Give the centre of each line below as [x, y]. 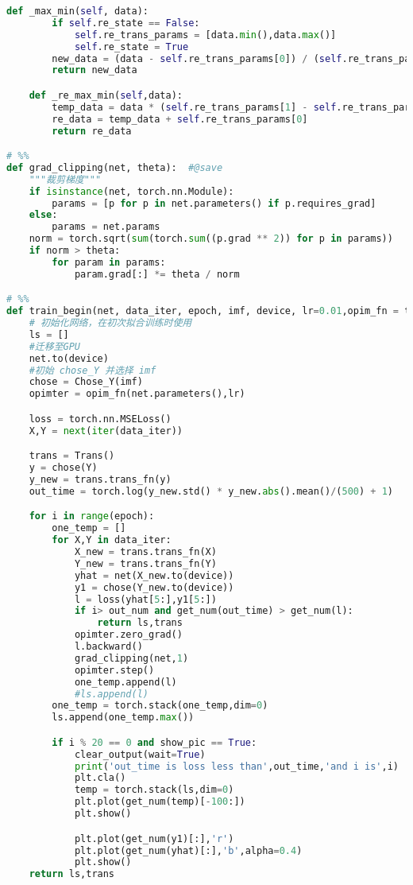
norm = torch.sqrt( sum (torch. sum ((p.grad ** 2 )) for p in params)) [211, 239]
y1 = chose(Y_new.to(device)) [154, 587]
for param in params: [109, 262]
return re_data [92, 131]
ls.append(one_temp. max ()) [123, 718]
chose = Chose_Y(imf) [86, 382]
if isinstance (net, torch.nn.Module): [131, 191]
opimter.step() [114, 670]
